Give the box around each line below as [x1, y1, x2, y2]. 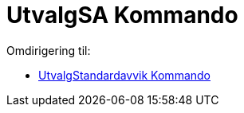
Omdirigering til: [6, 43, 91, 57]
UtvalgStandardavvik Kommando [38, 68, 211, 82]
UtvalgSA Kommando [6, 2, 238, 29]
